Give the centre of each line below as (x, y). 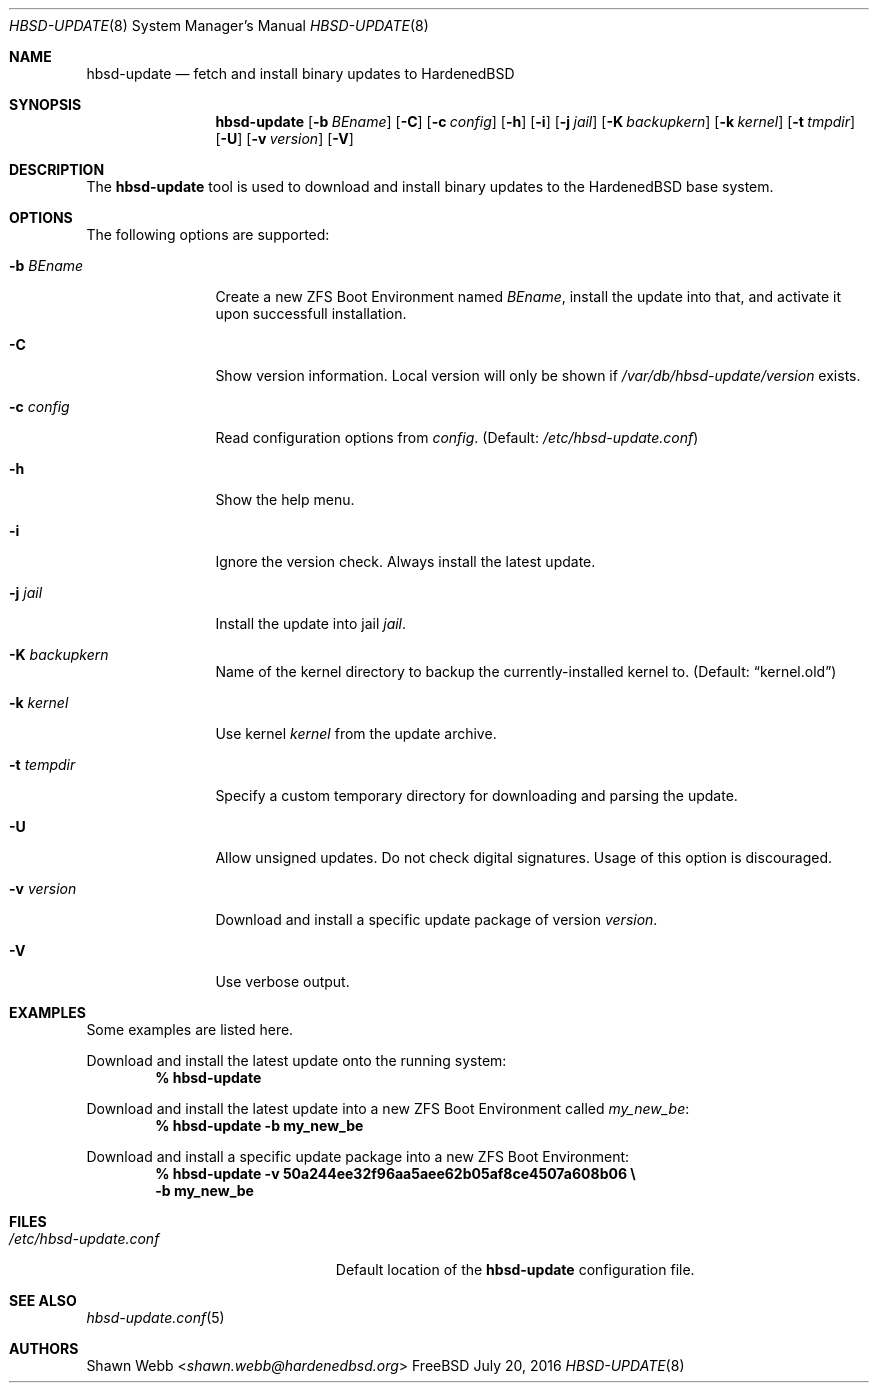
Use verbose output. (282, 981)
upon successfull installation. (311, 313)
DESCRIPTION (57, 169)
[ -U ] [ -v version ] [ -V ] (284, 138)
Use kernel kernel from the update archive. (356, 733)
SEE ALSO (43, 1300)
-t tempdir (42, 764)
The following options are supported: (208, 234)
